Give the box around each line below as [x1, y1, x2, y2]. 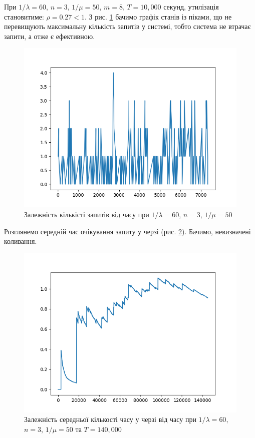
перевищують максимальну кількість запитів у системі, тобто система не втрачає [4, 21, 251, 32]
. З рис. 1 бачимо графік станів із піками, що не [85, 11, 232, 22]
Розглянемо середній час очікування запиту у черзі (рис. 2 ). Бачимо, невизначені [4, 226, 251, 236]
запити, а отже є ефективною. [4, 31, 95, 41]
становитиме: [4, 11, 44, 22]
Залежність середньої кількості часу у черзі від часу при [24, 414, 196, 424]
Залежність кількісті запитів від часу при [24, 209, 149, 219]
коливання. [4, 236, 37, 246]
